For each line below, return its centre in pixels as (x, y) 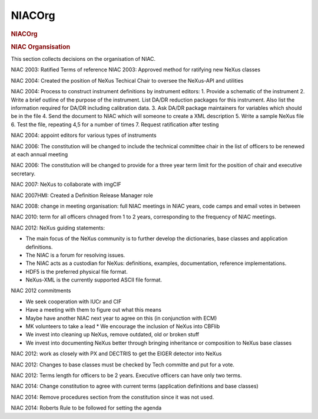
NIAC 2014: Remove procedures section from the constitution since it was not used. (112, 397)
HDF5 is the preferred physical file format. (77, 271)
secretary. (23, 174)
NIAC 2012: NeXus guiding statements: (58, 228)
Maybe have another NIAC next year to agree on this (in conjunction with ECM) (121, 318)
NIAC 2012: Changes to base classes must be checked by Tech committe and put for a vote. (123, 364)
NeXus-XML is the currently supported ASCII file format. (94, 280)
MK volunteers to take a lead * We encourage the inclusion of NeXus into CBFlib (123, 326)
